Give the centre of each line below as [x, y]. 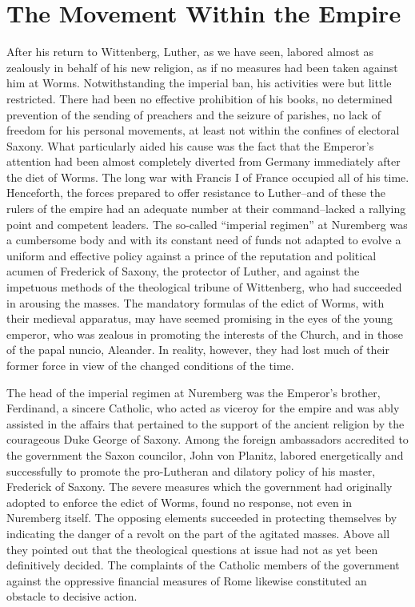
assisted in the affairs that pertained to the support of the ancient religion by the [206, 423]
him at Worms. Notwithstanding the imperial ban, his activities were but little [199, 83]
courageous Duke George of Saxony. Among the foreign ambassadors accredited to [207, 439]
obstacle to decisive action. [72, 596]
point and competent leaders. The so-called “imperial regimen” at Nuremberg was [207, 224]
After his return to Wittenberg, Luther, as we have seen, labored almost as [190, 52]
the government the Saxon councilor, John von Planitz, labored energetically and [205, 454]
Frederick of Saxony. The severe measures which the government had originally [200, 486]
